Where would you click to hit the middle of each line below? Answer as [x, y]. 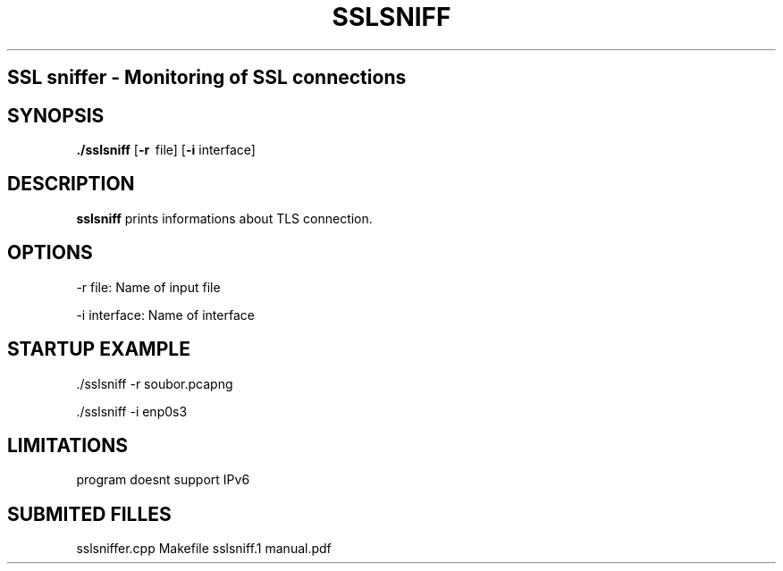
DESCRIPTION [71, 184]
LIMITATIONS [68, 445]
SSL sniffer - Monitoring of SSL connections [207, 78]
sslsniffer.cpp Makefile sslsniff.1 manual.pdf [204, 549]
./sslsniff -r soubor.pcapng [155, 383]
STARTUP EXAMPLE [99, 349]
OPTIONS [50, 253]
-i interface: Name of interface [165, 315]
